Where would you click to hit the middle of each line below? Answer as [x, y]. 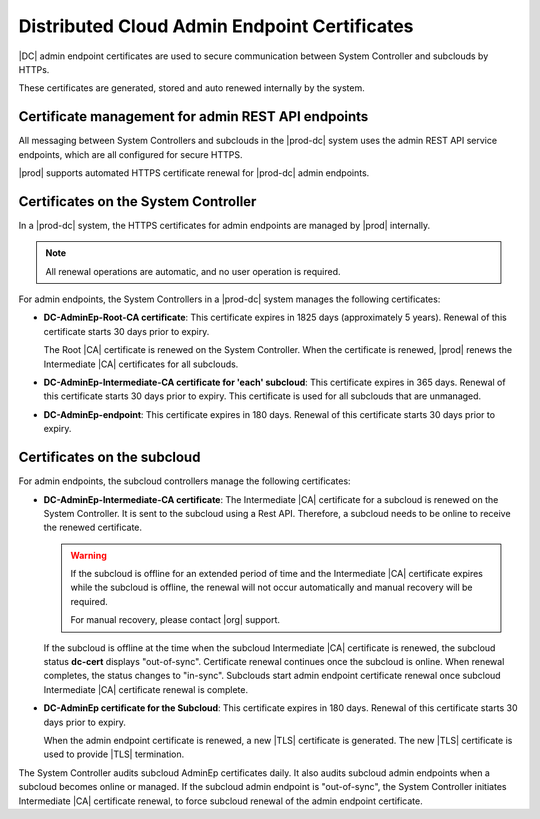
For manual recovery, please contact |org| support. [175, 620]
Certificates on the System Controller [137, 201]
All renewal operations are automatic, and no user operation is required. [193, 271]
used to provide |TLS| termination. [114, 754]
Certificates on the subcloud [109, 457]
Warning [88, 555]
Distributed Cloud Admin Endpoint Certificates [216, 26]
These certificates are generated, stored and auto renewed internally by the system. [191, 88]
